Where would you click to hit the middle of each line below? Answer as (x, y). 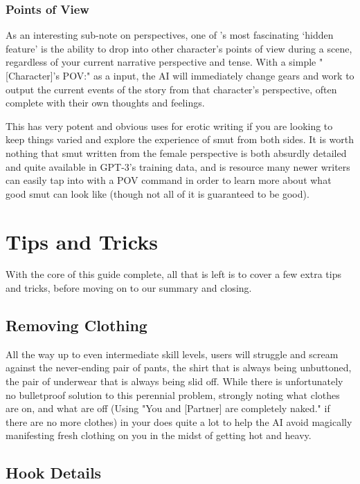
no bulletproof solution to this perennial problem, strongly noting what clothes (173, 394)
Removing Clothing (76, 325)
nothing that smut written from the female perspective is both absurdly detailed (176, 152)
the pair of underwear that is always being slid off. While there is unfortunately (174, 381)
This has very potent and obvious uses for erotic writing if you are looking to (169, 125)
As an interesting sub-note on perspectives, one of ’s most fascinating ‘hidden (170, 35)
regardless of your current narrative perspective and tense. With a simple (161, 62)
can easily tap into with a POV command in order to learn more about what (169, 180)
